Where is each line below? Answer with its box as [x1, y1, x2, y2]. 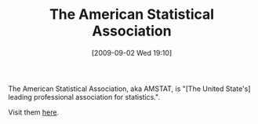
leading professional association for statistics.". [8, 92, 161, 101]
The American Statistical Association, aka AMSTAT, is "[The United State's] [8, 84, 251, 93]
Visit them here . [8, 108, 60, 117]
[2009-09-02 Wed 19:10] [91, 48, 173, 57]
